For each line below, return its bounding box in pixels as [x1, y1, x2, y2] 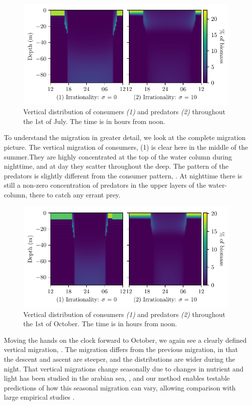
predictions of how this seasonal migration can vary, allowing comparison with [4, 382, 236, 392]
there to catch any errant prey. [29, 189, 121, 199]
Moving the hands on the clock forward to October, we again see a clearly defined [4, 335, 247, 345]
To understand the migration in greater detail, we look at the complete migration [4, 132, 246, 142]
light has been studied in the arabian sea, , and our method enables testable [4, 373, 230, 383]
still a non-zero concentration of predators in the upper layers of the [4, 180, 206, 190]
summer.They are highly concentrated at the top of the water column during [4, 151, 232, 161]
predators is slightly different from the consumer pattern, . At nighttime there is [4, 170, 242, 180]
